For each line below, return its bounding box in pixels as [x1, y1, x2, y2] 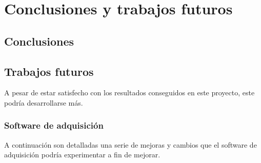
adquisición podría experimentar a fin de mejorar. [4, 149, 160, 160]
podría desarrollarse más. [4, 97, 83, 108]
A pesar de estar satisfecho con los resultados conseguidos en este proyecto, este [4, 87, 255, 98]
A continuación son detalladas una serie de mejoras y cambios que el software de [4, 139, 257, 150]
